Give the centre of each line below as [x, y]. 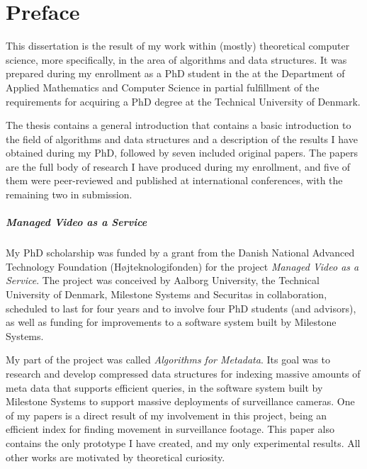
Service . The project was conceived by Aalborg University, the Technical [163, 280]
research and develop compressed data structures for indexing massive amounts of [183, 373]
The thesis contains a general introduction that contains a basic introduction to [179, 125]
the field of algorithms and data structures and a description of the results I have [182, 139]
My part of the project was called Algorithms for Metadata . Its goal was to [168, 360]
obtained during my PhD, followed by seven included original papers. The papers [182, 153]
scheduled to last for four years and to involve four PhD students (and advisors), [181, 308]
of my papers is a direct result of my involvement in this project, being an [166, 415]
